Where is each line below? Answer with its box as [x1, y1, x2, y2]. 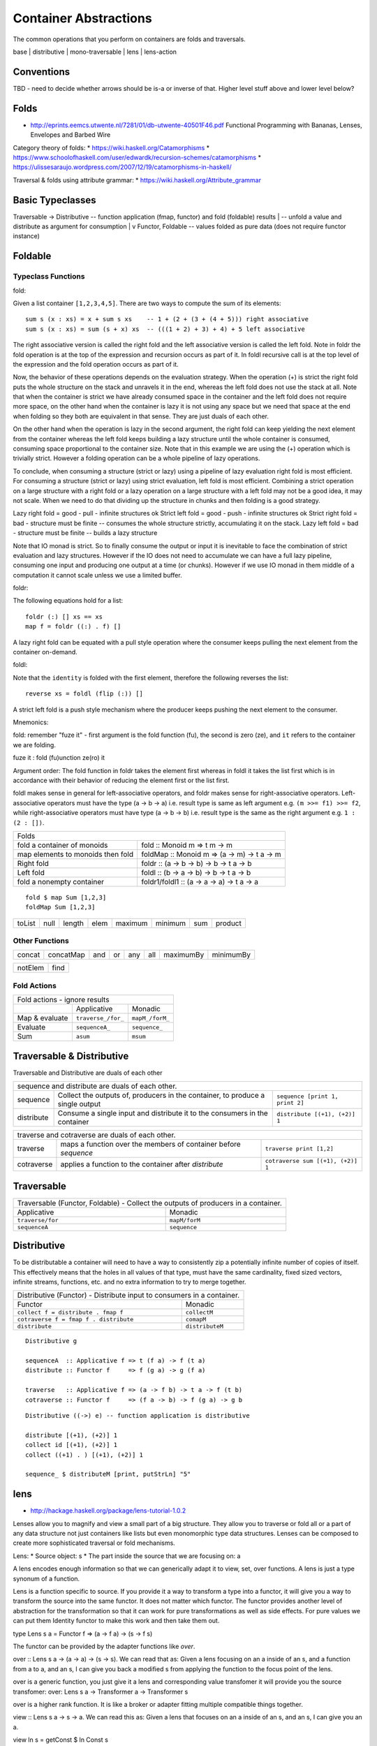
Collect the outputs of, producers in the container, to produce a [57, 1090, 265, 1100]
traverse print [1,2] [265, 1145, 334, 1152]
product [215, 918, 242, 928]
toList [17, 918, 36, 928]
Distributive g [25, 1337, 77, 1345]
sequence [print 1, [276, 1093, 339, 1100]
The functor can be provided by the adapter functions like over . [13, 1642, 195, 1650]
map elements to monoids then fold [17, 849, 134, 859]
